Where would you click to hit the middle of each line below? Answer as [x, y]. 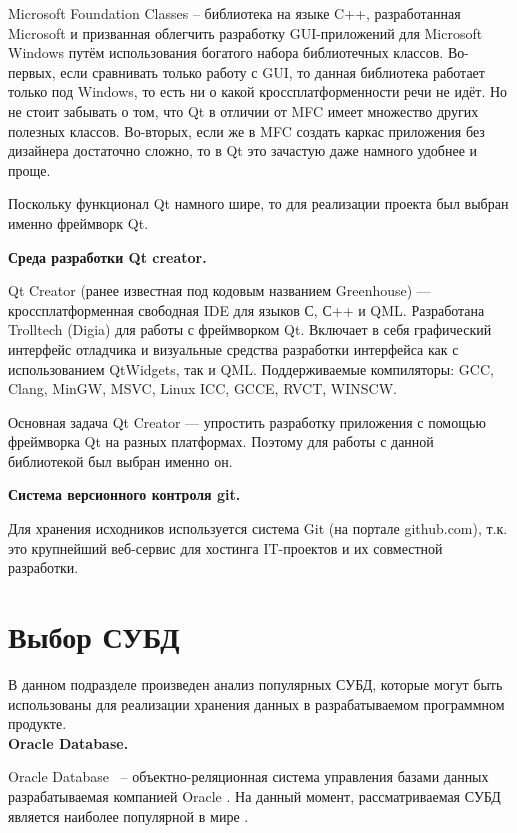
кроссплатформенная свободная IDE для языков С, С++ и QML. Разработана [246, 309]
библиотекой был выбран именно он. [120, 460]
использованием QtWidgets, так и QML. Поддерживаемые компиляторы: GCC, [251, 368]
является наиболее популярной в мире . [128, 815]
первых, [32, 71]
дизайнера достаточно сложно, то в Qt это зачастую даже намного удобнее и [243, 150]
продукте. [37, 723]
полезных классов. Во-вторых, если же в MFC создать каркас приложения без [246, 130]
